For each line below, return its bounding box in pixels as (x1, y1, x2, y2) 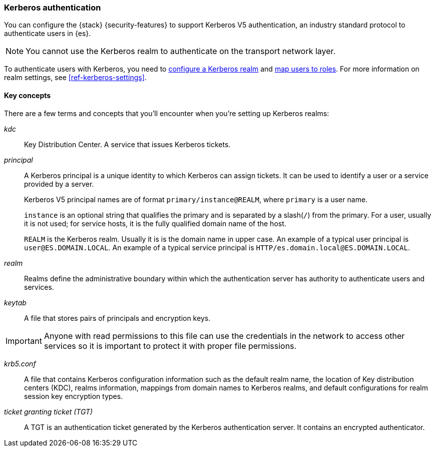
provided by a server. (24, 179, 94, 188)
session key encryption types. (24, 391, 123, 400)
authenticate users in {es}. (4, 29, 91, 38)
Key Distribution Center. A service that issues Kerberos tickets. (24, 140, 231, 149)
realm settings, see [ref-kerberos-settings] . (4, 73, 147, 82)
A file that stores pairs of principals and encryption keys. (24, 313, 211, 322)
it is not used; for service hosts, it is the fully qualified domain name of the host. (24, 219, 286, 228)
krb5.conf (4, 359, 36, 368)
